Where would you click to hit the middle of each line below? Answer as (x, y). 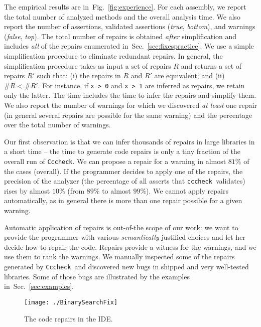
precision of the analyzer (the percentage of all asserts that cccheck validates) (125, 181)
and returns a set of (211, 65)
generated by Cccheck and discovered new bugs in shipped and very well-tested (126, 267)
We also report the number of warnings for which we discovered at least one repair (130, 105)
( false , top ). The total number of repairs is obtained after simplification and (120, 36)
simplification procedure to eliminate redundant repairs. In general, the (113, 55)
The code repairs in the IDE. (69, 318)
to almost (116, 190)
